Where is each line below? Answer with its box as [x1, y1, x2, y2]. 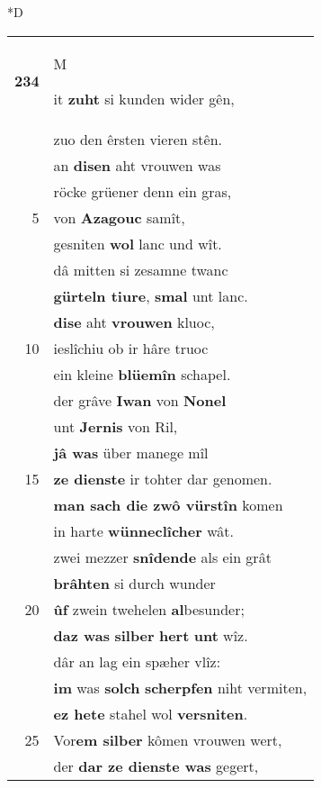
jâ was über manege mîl [53, 441, 209, 463]
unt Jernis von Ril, [53, 415, 178, 437]
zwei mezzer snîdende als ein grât [53, 546, 272, 567]
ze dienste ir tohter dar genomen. [53, 467, 272, 489]
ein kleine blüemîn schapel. [53, 363, 231, 385]
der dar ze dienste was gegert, [53, 755, 259, 776]
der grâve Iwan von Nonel [53, 389, 227, 411]
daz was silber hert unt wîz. [53, 624, 248, 646]
